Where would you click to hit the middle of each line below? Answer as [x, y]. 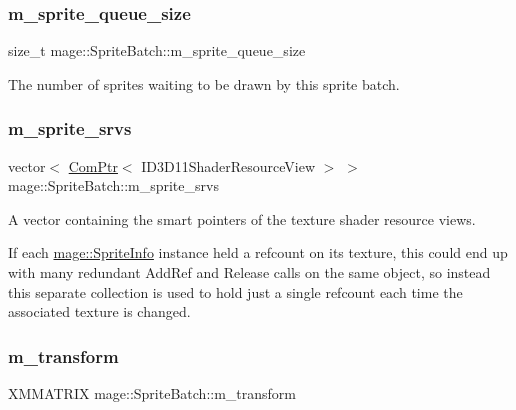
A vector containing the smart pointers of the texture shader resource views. [242, 218]
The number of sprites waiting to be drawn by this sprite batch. [204, 83]
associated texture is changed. [99, 311]
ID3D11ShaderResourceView [228, 165]
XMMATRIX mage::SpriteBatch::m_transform [152, 393]
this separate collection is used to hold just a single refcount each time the [235, 291]
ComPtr [93, 165]
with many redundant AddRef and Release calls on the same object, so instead [249, 272]
